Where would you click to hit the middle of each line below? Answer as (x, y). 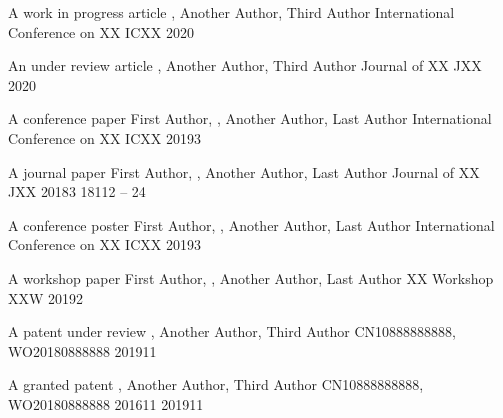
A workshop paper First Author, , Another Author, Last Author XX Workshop (251, 277)
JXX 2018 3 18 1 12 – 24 (77, 191)
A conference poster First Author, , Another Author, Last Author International (251, 224)
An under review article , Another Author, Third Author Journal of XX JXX (245, 65)
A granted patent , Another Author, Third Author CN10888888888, (216, 384)
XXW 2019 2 (46, 297)
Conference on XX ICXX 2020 (101, 31)
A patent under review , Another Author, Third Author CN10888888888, (232, 331)
